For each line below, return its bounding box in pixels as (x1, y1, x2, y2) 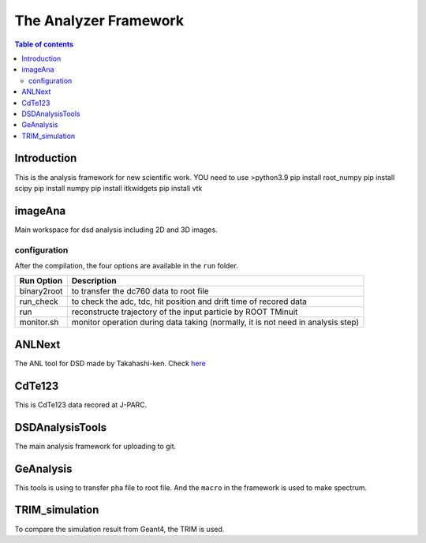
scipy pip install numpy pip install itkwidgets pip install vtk (14, 183, 203, 193)
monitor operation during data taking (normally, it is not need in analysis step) (71, 316, 360, 328)
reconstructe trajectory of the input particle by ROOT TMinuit (71, 306, 298, 317)
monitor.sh (19, 316, 59, 328)
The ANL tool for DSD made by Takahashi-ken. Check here (14, 358, 207, 368)
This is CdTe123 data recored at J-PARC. (14, 399, 148, 410)
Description (71, 275, 117, 286)
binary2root (19, 286, 63, 297)
